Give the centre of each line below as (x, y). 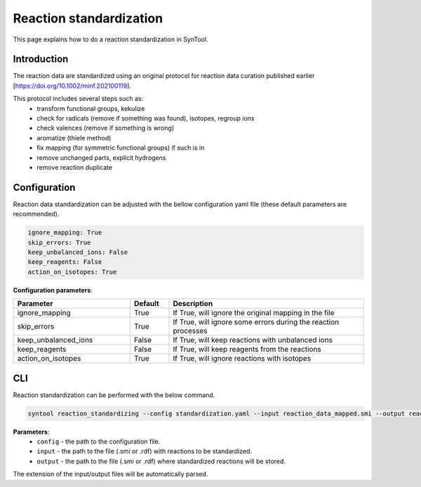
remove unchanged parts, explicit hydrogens (101, 157)
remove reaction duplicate (74, 167)
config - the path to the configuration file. (99, 441)
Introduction (41, 59)
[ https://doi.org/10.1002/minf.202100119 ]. (72, 86)
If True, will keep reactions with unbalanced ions (253, 340)
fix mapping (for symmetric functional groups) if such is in (121, 148)
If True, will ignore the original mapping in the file (254, 313)
